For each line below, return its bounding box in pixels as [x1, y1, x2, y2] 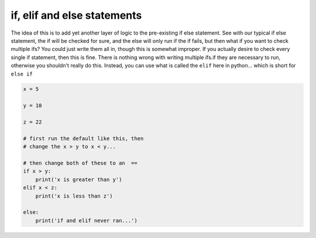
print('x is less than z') [35, 192, 114, 199]
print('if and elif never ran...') [35, 217, 138, 224]
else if [11, 70, 33, 77]
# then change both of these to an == [23, 160, 138, 166]
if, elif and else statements [11, 9, 142, 22]
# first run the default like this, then [23, 135, 144, 142]
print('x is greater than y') [35, 176, 122, 183]
